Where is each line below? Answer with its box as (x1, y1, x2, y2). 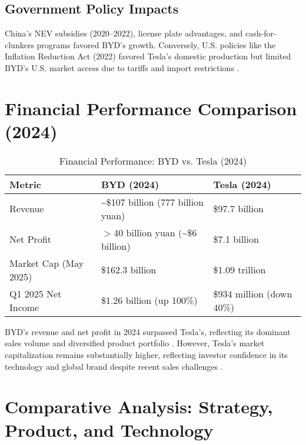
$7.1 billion (213, 232, 259, 246)
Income (9, 300, 39, 314)
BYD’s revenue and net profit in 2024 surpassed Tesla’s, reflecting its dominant (5, 325, 291, 337)
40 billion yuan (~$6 (114, 225, 197, 239)
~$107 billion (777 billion (101, 195, 204, 209)
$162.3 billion (101, 263, 157, 277)
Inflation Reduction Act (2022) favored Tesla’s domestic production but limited (5, 50, 291, 62)
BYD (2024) (101, 177, 159, 191)
